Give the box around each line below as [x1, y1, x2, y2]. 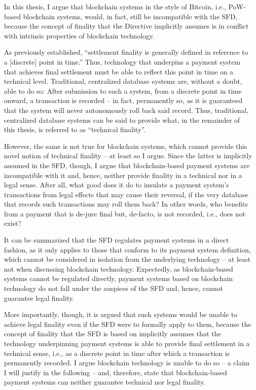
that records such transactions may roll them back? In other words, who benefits [4, 199, 248, 209]
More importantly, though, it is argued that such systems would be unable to [4, 309, 238, 319]
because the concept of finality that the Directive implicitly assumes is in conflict [4, 21, 249, 31]
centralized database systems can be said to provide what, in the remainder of [4, 114, 240, 125]
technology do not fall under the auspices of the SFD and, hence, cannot [4, 283, 223, 293]
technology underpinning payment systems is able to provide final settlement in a [4, 338, 250, 348]
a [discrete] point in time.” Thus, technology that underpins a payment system [4, 56, 241, 67]
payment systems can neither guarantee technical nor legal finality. [4, 377, 206, 387]
